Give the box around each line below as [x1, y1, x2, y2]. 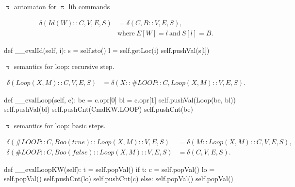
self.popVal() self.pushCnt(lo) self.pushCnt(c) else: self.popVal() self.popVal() [4, 173, 233, 184]
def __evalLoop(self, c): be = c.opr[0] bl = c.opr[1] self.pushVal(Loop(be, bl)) [4, 94, 236, 104]
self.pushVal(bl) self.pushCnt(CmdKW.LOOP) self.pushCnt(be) [4, 104, 193, 114]
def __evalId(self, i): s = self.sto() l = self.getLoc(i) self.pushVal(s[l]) [4, 45, 210, 55]
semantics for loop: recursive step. [14, 61, 115, 71]
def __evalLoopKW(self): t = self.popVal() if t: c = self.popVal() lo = [4, 164, 215, 174]
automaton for [14, 1, 57, 11]
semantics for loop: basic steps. [14, 120, 106, 131]
